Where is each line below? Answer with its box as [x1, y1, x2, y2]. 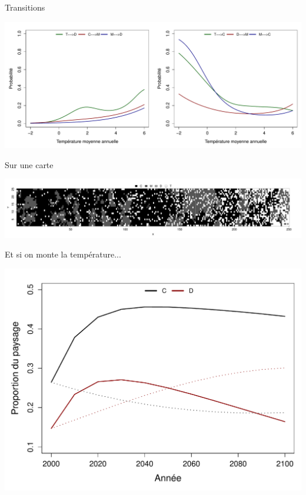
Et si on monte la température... [5, 248, 121, 260]
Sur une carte [5, 158, 54, 170]
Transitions [5, 1, 45, 13]
